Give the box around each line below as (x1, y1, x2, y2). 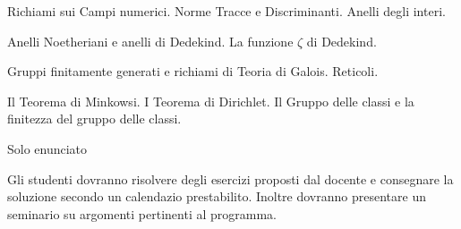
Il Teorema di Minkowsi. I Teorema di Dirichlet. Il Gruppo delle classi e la (7, 91, 414, 110)
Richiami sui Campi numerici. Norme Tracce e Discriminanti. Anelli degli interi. (7, 2, 446, 20)
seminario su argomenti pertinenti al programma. (7, 204, 277, 223)
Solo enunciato (7, 139, 88, 157)
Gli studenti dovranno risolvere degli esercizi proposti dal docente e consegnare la (7, 169, 454, 188)
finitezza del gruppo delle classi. (7, 109, 182, 128)
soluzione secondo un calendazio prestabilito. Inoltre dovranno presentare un (7, 187, 426, 206)
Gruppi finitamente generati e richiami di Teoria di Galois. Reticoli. (7, 62, 379, 81)
